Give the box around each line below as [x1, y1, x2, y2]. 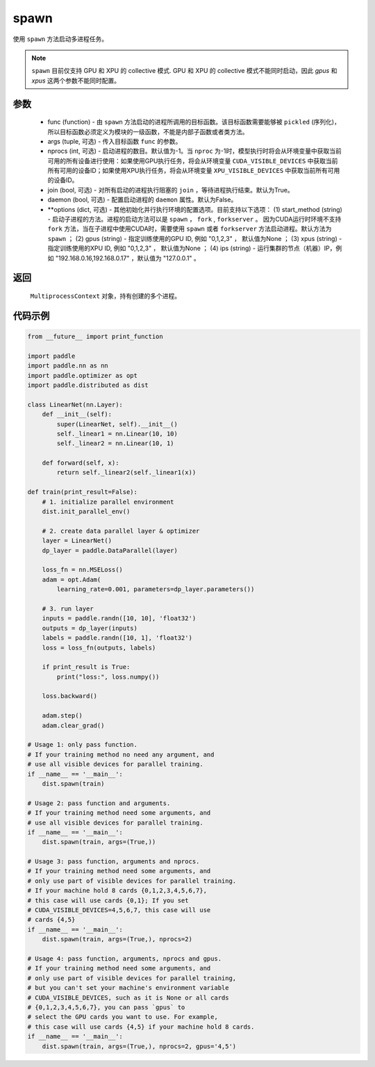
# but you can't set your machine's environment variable [27, 984, 229, 992]
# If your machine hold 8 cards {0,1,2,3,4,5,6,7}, [27, 886, 208, 895]
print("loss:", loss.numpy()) [56, 672, 160, 681]
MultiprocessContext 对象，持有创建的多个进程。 [30, 292, 181, 300]
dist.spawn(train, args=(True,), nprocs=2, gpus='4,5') [42, 1042, 237, 1050]
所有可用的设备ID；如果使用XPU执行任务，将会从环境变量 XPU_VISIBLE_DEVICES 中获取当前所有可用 [47, 167, 340, 175]
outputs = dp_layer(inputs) [42, 624, 138, 632]
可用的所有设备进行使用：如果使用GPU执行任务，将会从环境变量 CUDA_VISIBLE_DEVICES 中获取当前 [47, 156, 338, 165]
